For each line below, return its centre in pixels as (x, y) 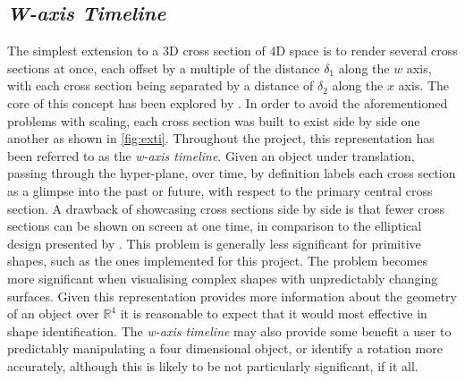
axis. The (424, 85)
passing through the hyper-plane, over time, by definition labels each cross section (232, 173)
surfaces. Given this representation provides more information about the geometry (232, 296)
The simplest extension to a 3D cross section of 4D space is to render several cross (232, 51)
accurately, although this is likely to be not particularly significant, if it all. (213, 365)
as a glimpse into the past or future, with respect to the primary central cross (220, 190)
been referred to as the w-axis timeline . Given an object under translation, (211, 155)
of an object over (53, 313)
